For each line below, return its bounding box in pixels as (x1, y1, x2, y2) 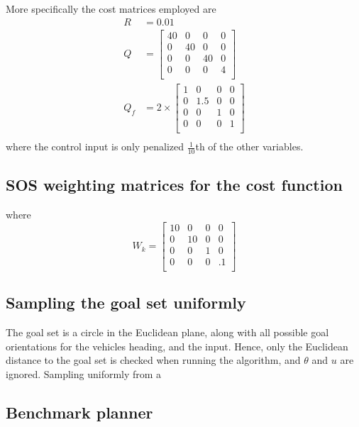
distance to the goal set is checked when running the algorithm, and (6, 353, 301, 367)
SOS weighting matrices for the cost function (6, 174, 343, 196)
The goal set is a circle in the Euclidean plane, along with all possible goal (6, 325, 329, 340)
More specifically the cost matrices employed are (6, 1, 216, 16)
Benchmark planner (6, 401, 153, 423)
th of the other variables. (195, 139, 304, 154)
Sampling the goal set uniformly (6, 292, 246, 314)
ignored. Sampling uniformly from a (6, 366, 162, 381)
